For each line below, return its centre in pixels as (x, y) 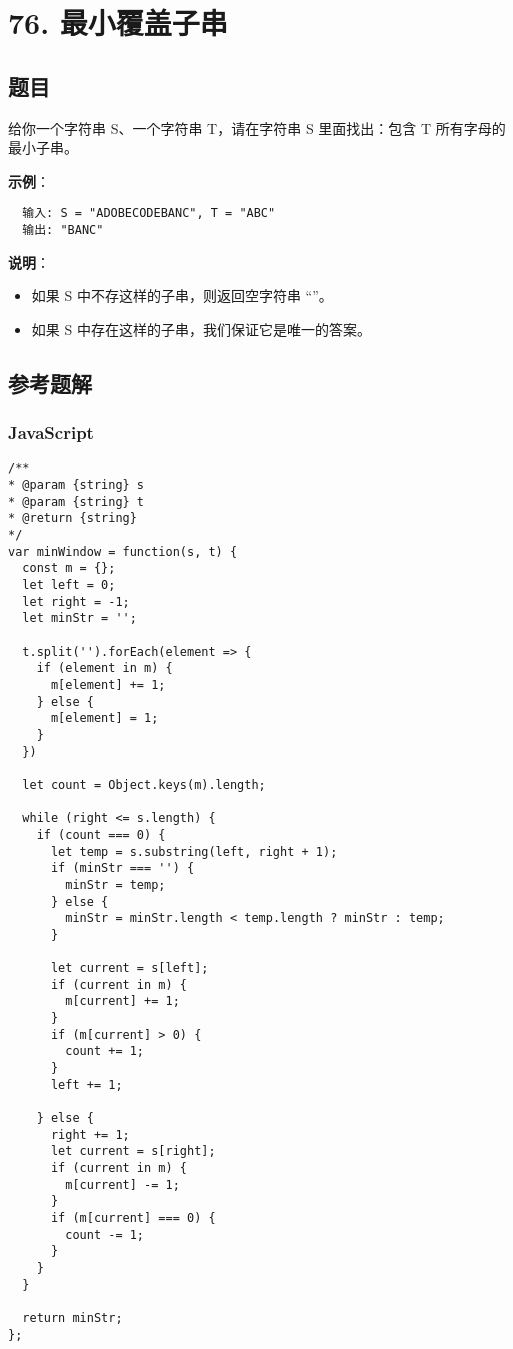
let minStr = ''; (79, 618)
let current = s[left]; (129, 968)
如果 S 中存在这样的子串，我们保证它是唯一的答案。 (201, 328)
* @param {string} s (76, 485)
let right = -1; (76, 601)
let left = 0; (69, 585)
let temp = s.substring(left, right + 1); (194, 851)
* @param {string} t (76, 501)
